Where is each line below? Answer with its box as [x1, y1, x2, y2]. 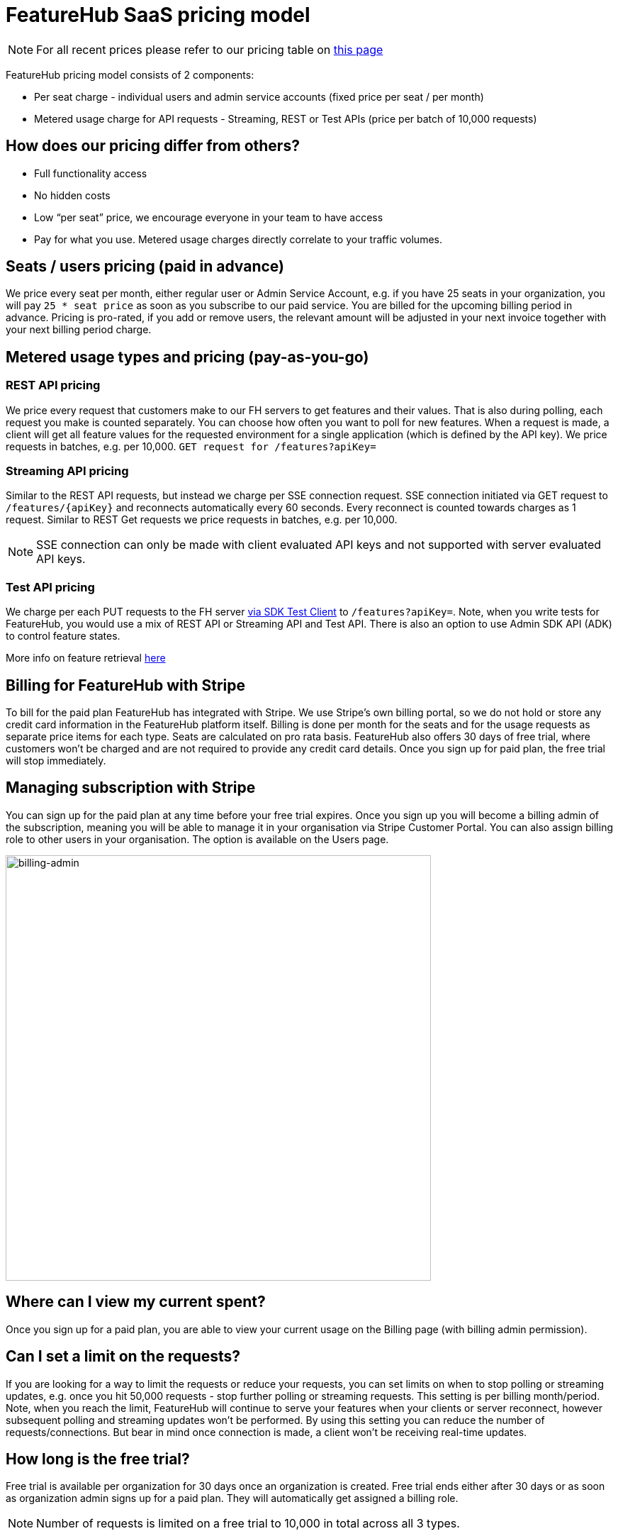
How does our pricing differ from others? [6, 137, 300, 155]
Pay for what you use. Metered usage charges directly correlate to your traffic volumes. [34, 233, 442, 245]
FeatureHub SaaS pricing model [6, 3, 310, 27]
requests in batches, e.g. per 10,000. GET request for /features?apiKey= [6, 440, 376, 452]
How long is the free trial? [6, 1449, 190, 1468]
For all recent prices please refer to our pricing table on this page [36, 42, 383, 57]
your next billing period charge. [6, 323, 152, 336]
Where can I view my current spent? [6, 1293, 266, 1311]
